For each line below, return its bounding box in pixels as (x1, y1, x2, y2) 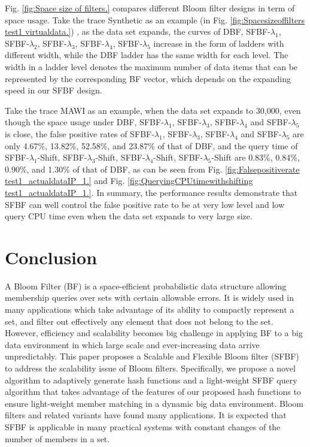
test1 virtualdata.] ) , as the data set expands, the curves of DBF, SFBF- (5, 25, 271, 38)
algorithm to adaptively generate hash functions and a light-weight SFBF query (5, 373, 297, 386)
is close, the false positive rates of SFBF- (5, 127, 154, 140)
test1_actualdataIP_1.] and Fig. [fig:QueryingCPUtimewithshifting (5, 174, 253, 187)
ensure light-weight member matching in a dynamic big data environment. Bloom (5, 397, 303, 409)
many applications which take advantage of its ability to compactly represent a (5, 303, 294, 315)
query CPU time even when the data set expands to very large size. (5, 210, 253, 222)
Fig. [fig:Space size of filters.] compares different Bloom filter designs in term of (5, 2, 295, 14)
